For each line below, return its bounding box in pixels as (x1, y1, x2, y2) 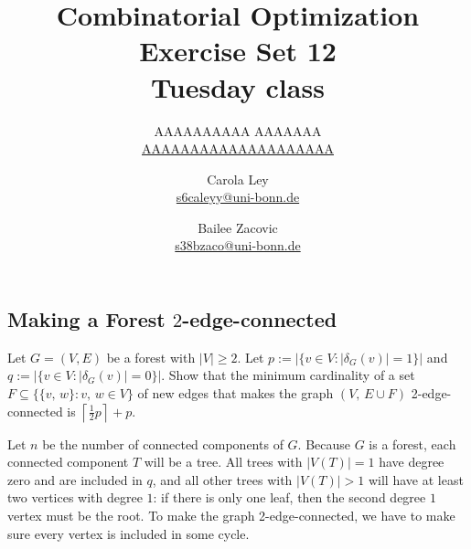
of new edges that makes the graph (137, 384, 334, 403)
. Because (297, 434, 351, 453)
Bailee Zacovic (198, 217, 278, 237)
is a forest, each (369, 434, 456, 453)
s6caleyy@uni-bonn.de (176, 187, 300, 206)
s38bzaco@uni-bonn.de (175, 236, 301, 255)
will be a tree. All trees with (144, 452, 303, 471)
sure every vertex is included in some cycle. (7, 523, 250, 543)
